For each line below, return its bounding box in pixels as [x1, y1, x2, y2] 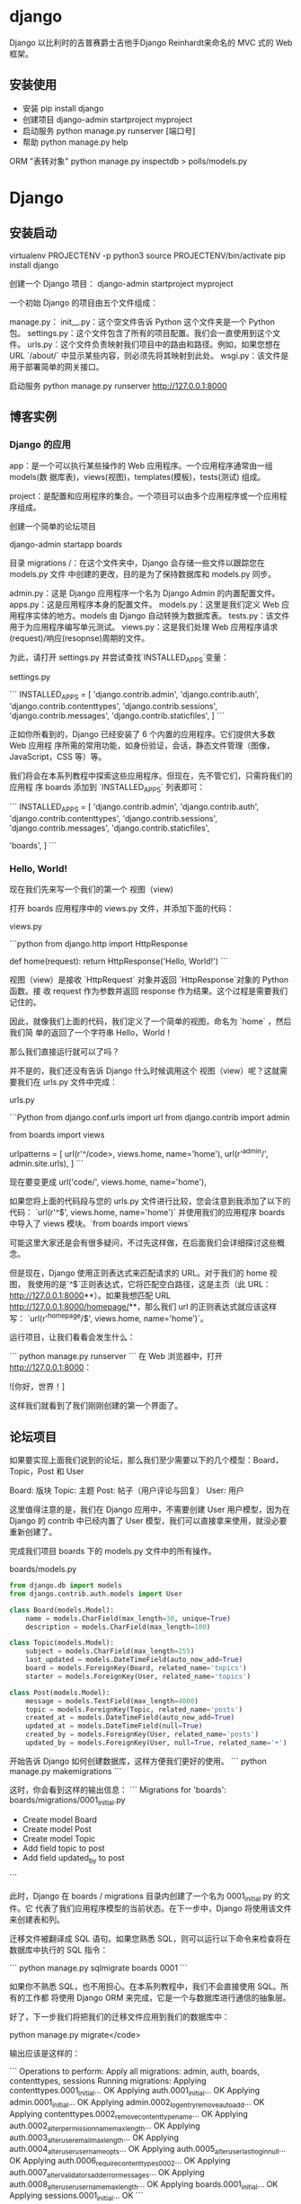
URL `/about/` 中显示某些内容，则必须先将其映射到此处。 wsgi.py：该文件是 [9, 350, 289, 360]
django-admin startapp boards [9, 539, 123, 550]
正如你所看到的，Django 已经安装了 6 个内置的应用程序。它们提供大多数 [9, 729, 276, 740]
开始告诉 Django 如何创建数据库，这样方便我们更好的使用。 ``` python [9, 1755, 267, 1766]
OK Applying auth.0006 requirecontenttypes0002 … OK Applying [9, 2155, 231, 2168]
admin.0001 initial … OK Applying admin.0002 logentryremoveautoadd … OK [9, 2097, 265, 2110]
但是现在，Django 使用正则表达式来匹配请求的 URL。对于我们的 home [9, 1267, 268, 1278]
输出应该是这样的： [9, 2048, 81, 2059]
